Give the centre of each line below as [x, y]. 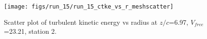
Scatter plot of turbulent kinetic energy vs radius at [81, 22]
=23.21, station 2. [30, 31]
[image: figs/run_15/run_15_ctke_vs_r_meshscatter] [89, 7]
